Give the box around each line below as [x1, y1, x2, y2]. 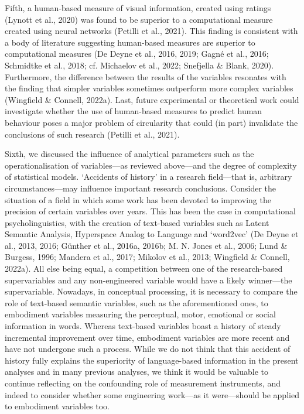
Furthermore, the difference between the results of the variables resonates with [5, 70, 286, 83]
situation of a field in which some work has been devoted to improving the [5, 193, 271, 206]
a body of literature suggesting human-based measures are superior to [5, 36, 255, 48]
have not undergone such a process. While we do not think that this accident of [5, 343, 291, 355]
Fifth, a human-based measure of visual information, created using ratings [5, 2, 271, 13]
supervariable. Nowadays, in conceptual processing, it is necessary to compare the [5, 285, 298, 297]
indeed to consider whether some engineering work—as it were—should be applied [5, 388, 299, 401]
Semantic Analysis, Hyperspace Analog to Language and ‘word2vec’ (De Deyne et [5, 228, 299, 240]
